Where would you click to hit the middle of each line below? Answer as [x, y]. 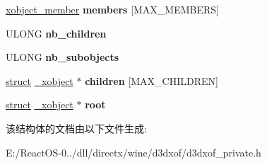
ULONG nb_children [56, 33]
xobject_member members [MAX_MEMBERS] [112, 9]
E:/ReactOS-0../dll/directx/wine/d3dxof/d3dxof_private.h [133, 152]
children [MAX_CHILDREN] [152, 80]
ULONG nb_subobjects [63, 57]
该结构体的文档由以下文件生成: [76, 128]
